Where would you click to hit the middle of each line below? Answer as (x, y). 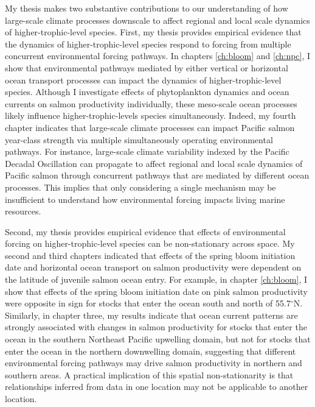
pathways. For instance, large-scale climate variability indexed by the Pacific (147, 151)
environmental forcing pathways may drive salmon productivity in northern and (154, 363)
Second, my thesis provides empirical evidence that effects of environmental (145, 231)
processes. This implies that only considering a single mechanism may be (140, 187)
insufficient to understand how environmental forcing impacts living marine (145, 199)
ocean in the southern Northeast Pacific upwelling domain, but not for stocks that (158, 339)
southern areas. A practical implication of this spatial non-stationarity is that (149, 374)
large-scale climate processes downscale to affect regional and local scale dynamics (157, 20)
